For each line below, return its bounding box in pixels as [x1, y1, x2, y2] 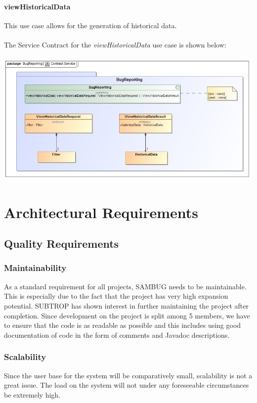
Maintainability [4, 262, 67, 274]
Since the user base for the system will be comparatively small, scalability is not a [4, 370, 253, 380]
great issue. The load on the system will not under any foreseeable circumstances [4, 380, 249, 390]
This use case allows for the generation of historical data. [4, 20, 177, 30]
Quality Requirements [4, 236, 119, 251]
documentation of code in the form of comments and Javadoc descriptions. [4, 329, 230, 340]
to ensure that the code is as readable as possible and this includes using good [4, 320, 241, 330]
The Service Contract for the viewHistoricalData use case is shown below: [4, 39, 226, 49]
